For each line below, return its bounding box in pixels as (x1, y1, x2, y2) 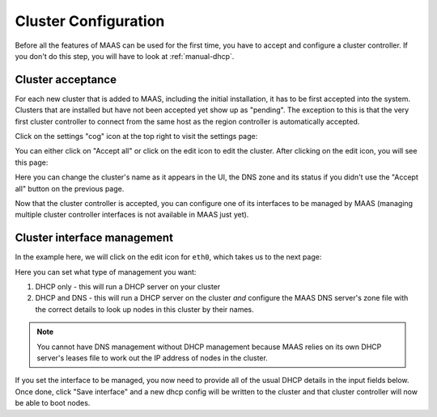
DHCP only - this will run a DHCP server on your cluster (35, 282, 221, 292)
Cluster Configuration (15, 12, 165, 30)
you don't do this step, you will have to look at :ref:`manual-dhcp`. (15, 51, 235, 61)
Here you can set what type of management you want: (15, 267, 197, 276)
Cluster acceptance (15, 73, 117, 86)
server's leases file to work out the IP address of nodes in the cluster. (36, 353, 269, 363)
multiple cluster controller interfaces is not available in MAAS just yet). (15, 210, 249, 220)
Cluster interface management (15, 231, 174, 245)
